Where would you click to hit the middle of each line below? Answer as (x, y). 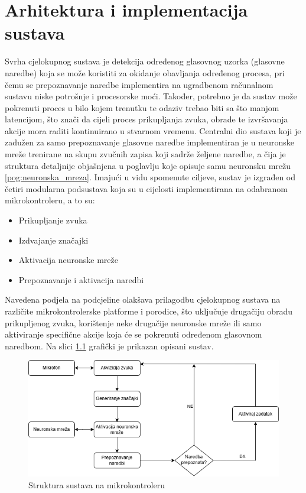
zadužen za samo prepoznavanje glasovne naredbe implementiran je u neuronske (149, 142)
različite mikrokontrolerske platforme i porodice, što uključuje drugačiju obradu (149, 311)
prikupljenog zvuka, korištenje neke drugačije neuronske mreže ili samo (133, 322)
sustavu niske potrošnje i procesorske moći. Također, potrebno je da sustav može (151, 96)
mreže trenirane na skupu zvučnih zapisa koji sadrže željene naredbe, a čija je (145, 154)
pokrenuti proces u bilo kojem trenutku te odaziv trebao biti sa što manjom (142, 107)
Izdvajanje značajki (53, 240)
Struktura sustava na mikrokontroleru (97, 484)
